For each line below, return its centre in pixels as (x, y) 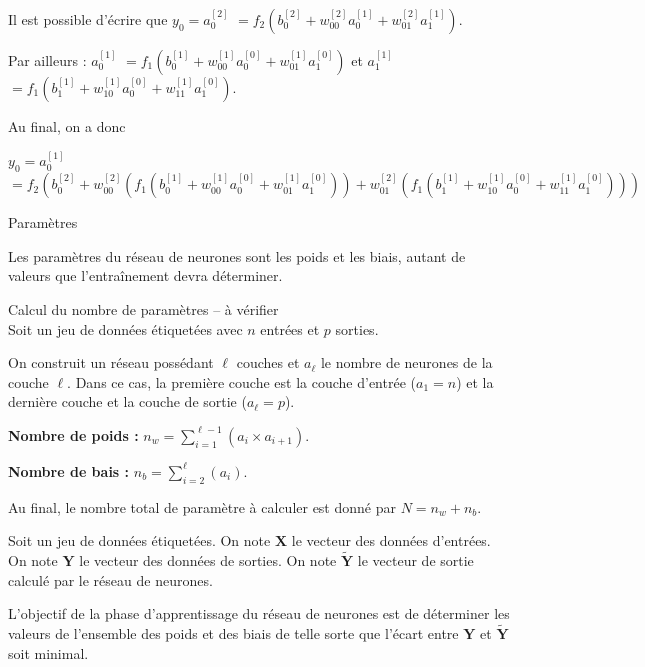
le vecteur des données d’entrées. (391, 540)
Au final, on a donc (67, 126)
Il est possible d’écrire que (88, 19)
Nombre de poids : (73, 434)
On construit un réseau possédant (111, 362)
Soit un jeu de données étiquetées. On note (139, 540)
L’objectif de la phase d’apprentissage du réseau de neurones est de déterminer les (259, 613)
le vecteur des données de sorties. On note (208, 560)
